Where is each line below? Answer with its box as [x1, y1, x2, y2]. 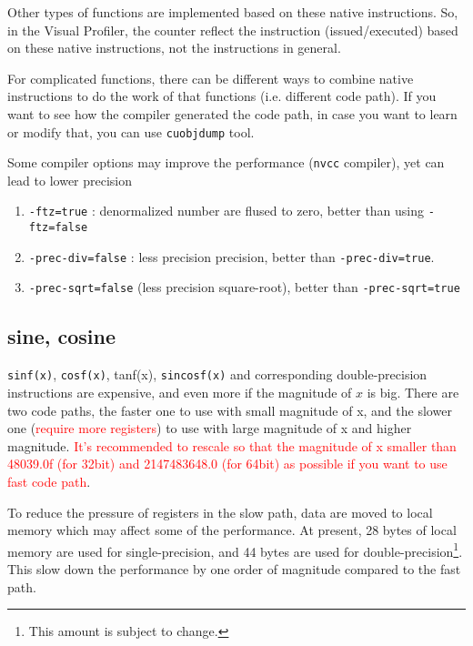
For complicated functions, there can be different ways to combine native [7, 68, 414, 87]
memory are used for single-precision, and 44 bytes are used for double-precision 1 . [7, 539, 463, 560]
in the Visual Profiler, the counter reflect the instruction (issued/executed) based [7, 20, 458, 39]
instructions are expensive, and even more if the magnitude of [7, 382, 352, 401]
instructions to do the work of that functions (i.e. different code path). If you [7, 86, 437, 106]
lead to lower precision [7, 170, 133, 189]
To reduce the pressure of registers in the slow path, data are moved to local [7, 502, 433, 521]
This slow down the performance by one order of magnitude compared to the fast [7, 559, 461, 578]
